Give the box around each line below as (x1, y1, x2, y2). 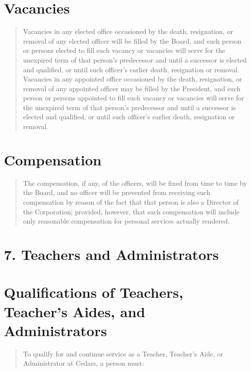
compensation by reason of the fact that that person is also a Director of (23, 196, 239, 207)
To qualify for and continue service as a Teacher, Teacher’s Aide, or (23, 348, 223, 358)
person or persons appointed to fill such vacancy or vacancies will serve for (23, 93, 244, 103)
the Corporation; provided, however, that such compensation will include (23, 206, 240, 216)
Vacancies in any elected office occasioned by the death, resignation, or (23, 26, 233, 36)
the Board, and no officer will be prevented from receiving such (23, 187, 211, 197)
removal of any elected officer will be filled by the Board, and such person (23, 35, 242, 46)
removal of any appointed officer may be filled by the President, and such (23, 83, 241, 93)
